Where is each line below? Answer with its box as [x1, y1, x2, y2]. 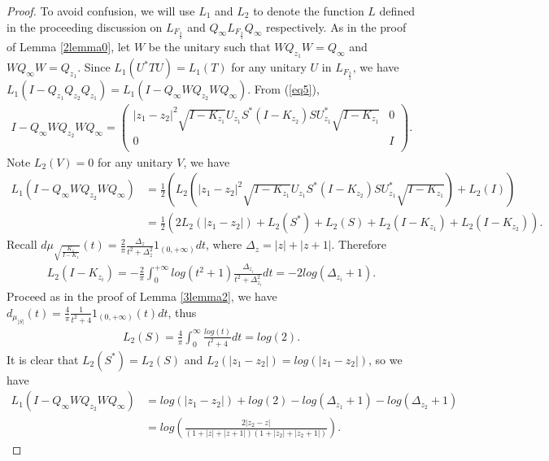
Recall [7, 236, 37, 253]
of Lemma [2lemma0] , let [7, 38, 131, 55]
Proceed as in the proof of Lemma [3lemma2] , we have [7, 288, 277, 305]
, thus [168, 303, 197, 320]
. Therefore [331, 236, 386, 253]
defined [379, 2, 416, 19]
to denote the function [253, 2, 364, 19]
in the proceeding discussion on [7, 18, 163, 35]
